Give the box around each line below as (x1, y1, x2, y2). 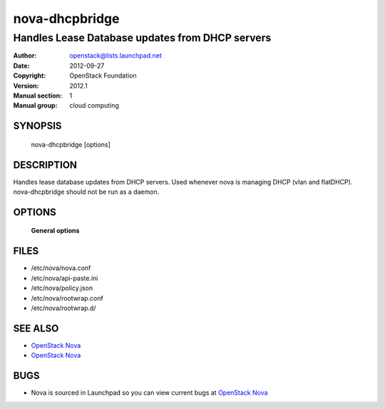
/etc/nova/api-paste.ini (31, 274, 98, 282)
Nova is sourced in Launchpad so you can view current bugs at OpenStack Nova (31, 388, 268, 397)
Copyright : (13, 71, 46, 80)
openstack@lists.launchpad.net (69, 51, 162, 60)
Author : (13, 51, 37, 60)
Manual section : (13, 91, 63, 100)
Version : (13, 81, 39, 90)
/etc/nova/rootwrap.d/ (31, 304, 96, 312)
